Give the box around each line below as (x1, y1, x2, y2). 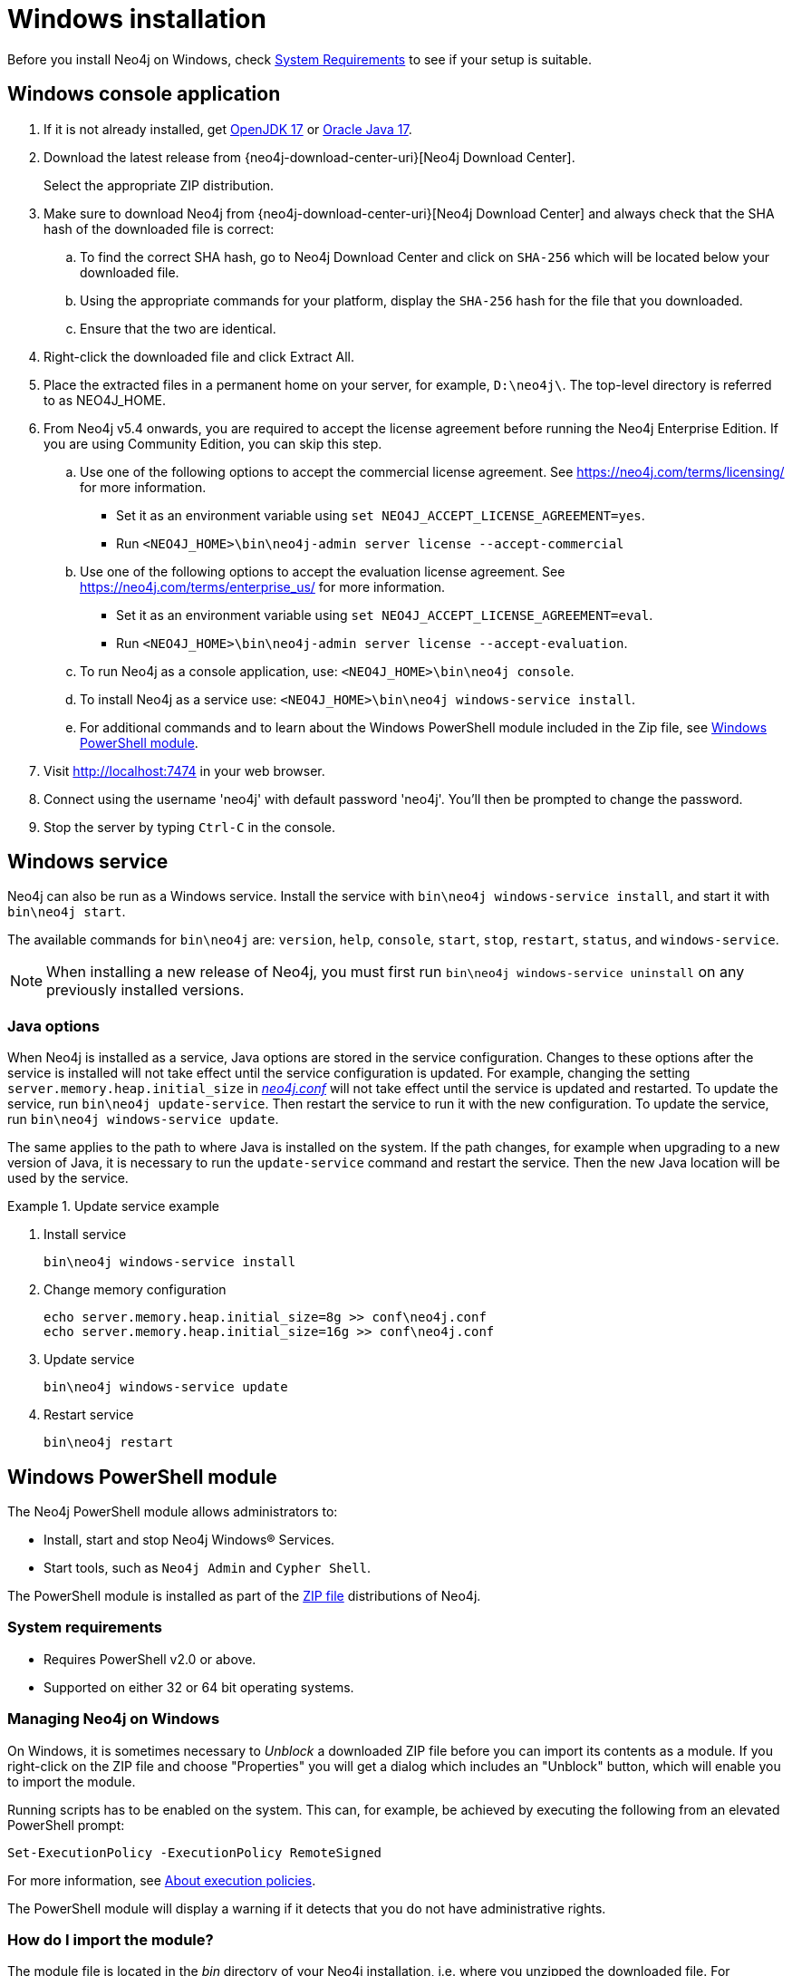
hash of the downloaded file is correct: (43, 220, 275, 237)
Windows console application (7, 82, 281, 106)
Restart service (43, 1407, 134, 1423)
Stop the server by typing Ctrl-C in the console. (43, 818, 335, 835)
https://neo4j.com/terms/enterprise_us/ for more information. (80, 578, 446, 595)
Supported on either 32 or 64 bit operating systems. (43, 1679, 354, 1695)
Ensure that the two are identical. (80, 320, 276, 336)
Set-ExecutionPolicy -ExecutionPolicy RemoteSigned (7, 1845, 382, 1860)
